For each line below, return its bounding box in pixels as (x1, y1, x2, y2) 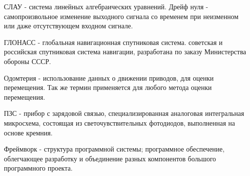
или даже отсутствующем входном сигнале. (4, 21, 133, 31)
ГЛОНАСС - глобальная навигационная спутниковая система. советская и (4, 37, 223, 47)
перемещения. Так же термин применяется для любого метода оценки (4, 82, 212, 92)
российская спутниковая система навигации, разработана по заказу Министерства (4, 46, 247, 57)
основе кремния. (4, 127, 53, 137)
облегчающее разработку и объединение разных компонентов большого (4, 153, 216, 163)
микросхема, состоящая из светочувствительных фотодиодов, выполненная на (4, 117, 235, 128)
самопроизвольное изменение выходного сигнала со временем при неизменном (4, 11, 239, 21)
